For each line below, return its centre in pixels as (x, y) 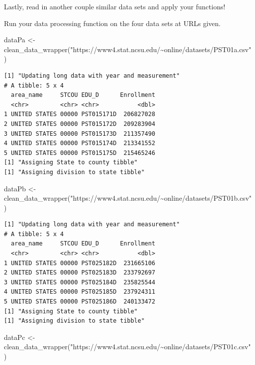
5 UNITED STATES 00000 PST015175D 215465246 (80, 153)
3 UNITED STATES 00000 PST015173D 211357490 (80, 134)
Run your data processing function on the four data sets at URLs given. (112, 23)
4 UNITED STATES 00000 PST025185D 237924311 (80, 292)
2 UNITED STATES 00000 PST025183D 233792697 (80, 273)
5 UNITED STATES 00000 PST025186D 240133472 (80, 302)
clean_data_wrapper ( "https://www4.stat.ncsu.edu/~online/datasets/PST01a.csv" (128, 49)
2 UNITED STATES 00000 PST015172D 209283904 (80, 124)
